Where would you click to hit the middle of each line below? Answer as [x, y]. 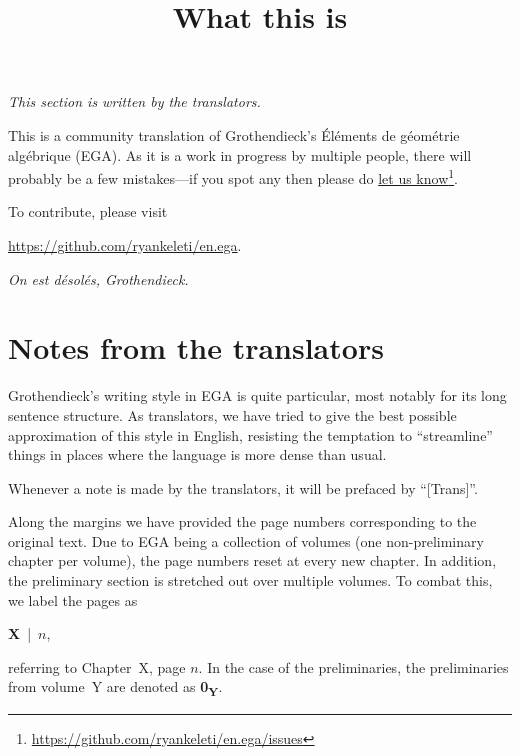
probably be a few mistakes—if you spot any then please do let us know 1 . [233, 176]
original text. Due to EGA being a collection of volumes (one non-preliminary [246, 540]
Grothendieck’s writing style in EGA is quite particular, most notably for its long [257, 395]
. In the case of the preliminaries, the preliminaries [353, 666]
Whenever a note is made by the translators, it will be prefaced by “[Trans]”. [243, 487]
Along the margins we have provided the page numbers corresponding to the [242, 521]
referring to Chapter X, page [97, 666]
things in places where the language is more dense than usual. [197, 454]
